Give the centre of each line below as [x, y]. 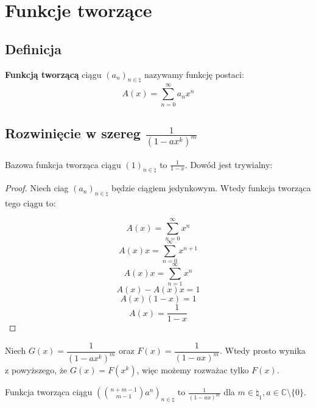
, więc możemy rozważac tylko [193, 370]
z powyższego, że [36, 370]
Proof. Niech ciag [37, 188]
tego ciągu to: [30, 203]
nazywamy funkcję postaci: [194, 74]
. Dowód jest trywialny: [229, 164]
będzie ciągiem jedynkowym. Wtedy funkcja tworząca [211, 188]
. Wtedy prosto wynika [262, 350]
